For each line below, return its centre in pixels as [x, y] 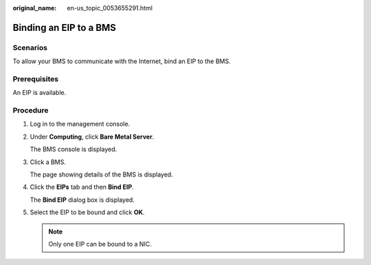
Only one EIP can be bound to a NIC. [100, 244]
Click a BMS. [48, 162]
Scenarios [30, 47]
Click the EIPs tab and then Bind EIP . [82, 187]
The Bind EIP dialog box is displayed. [82, 200]
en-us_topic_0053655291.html [110, 8]
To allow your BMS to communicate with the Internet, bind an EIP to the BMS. [122, 61]
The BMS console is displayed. [74, 149]
